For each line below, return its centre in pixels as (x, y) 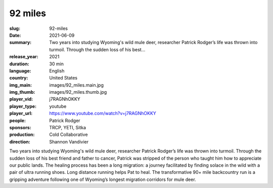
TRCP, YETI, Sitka (67, 128)
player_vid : (21, 99)
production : (22, 135)
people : (18, 120)
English (57, 70)
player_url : (21, 114)
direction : (20, 141)
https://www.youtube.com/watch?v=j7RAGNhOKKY (103, 114)
